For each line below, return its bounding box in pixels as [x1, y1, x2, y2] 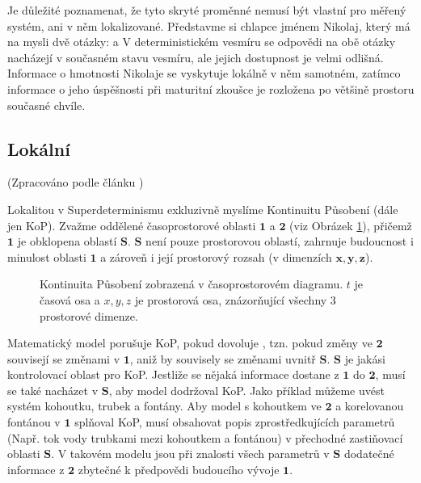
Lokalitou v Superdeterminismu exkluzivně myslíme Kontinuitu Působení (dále [7, 200, 398, 217]
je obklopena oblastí [17, 233, 117, 250]
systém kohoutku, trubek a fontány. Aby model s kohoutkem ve [7, 397, 322, 414]
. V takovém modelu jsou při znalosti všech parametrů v [51, 445, 330, 462]
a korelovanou [335, 397, 404, 414]
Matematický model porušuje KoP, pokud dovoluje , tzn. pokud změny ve [7, 334, 373, 351]
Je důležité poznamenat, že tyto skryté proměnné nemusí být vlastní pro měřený [7, 2, 406, 18]
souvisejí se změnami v [7, 350, 120, 367]
